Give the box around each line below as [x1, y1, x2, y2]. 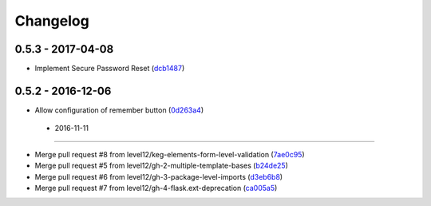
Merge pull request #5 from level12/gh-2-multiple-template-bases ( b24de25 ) [34, 160, 289, 171]
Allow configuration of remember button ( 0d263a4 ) [34, 105, 204, 115]
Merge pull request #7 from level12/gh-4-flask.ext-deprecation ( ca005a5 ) [34, 183, 278, 192]
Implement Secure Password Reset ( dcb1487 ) [34, 64, 185, 73]
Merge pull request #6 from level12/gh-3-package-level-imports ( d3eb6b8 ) [34, 172, 283, 181]
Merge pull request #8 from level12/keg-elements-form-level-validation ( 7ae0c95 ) [34, 149, 305, 159]
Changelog [14, 12, 89, 30]
